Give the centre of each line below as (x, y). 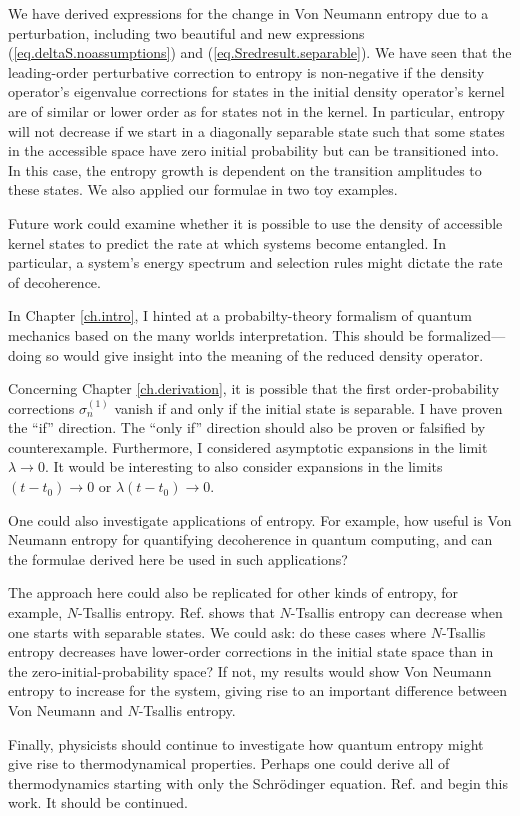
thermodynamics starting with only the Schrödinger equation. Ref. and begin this (258, 782)
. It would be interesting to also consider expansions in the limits (243, 466)
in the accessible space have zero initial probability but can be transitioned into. (253, 150)
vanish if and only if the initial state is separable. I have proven (308, 407)
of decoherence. (54, 281)
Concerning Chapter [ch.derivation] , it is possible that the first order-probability (254, 388)
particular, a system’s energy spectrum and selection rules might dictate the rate (255, 262)
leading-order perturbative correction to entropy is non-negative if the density (246, 71)
